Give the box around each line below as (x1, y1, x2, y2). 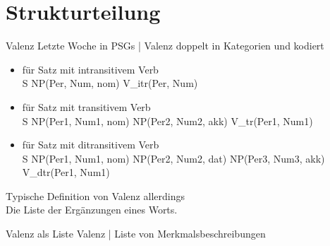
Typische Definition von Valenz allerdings (6, 188, 185, 203)
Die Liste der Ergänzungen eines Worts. (6, 202, 178, 217)
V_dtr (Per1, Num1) (22, 165, 110, 180)
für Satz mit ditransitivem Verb (22, 137, 159, 152)
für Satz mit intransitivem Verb (22, 61, 159, 76)
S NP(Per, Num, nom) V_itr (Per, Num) (22, 76, 198, 90)
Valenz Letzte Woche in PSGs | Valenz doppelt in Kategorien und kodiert (6, 38, 324, 53)
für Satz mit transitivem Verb (22, 99, 151, 114)
